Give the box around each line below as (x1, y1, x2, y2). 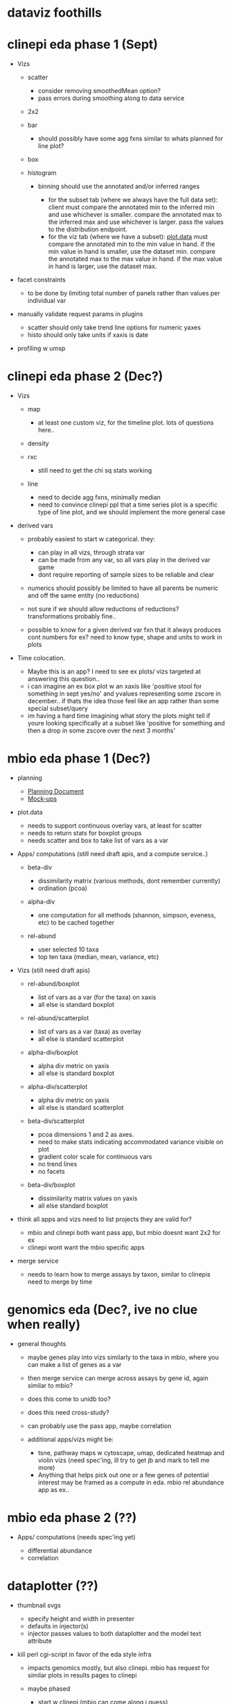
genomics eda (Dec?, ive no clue (7, 1302, 198, 1318)
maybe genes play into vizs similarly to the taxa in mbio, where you (27, 1353, 220, 1361)
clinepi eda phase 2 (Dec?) (7, 368, 163, 384)
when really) (7, 1317, 81, 1332)
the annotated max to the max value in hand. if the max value (48, 255, 223, 263)
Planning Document (27, 787, 84, 795)
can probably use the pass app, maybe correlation (27, 1421, 172, 1429)
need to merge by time (27, 1277, 93, 1286)
